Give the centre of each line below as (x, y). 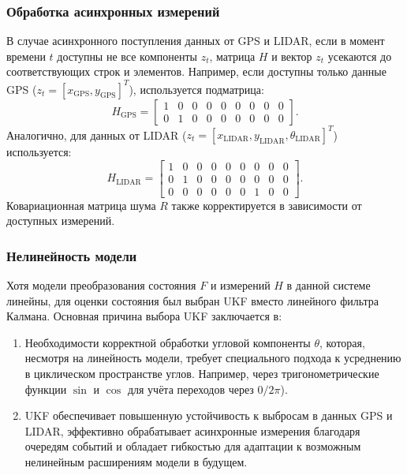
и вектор (292, 56)
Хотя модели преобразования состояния (101, 285)
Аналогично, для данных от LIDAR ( (97, 134)
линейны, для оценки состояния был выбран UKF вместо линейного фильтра (193, 300)
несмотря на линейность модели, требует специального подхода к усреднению (213, 358)
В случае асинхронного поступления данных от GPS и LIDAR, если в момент (196, 41)
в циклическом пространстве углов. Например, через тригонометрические (202, 374)
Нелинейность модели (72, 255)
